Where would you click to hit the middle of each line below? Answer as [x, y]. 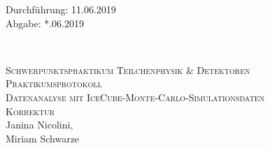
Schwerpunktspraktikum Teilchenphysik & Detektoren [128, 69]
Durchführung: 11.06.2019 [61, 9]
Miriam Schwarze [43, 138]
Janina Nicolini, [40, 125]
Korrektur [30, 111]
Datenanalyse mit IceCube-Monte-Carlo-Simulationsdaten [135, 97]
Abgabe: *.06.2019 [45, 23]
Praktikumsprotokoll [54, 83]
